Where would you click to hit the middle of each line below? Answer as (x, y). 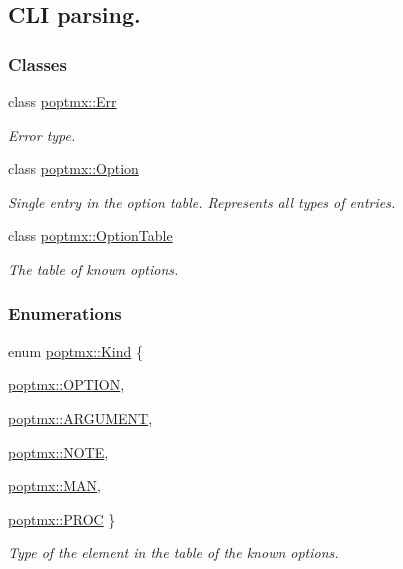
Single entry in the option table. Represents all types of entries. (202, 201)
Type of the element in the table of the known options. (173, 552)
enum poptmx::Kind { (75, 350)
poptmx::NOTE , (58, 451)
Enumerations (65, 313)
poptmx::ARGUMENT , (80, 417)
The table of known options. (93, 268)
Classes (37, 63)
